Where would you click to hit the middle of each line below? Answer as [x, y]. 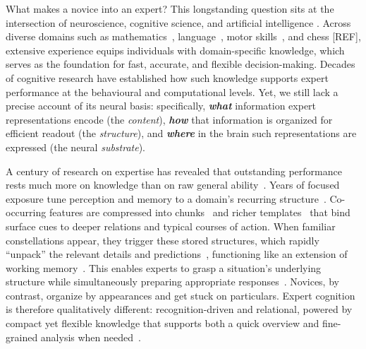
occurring [26, 212]
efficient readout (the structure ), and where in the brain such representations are [181, 133]
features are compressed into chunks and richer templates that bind [200, 212]
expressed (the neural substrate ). [76, 147]
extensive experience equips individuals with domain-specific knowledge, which [175, 50]
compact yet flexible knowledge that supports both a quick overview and [163, 323]
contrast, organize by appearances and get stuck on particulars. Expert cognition [181, 295]
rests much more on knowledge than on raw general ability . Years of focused [173, 185]
